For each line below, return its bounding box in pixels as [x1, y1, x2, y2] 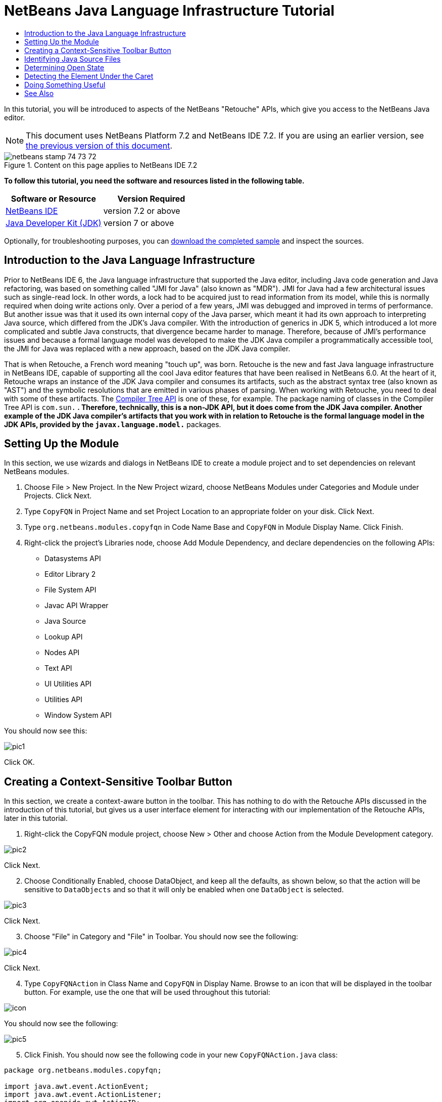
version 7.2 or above [103, 205, 180, 216]
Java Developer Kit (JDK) [6, 217, 102, 228]
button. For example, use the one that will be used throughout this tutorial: [24, 988, 270, 997]
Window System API [44, 711, 112, 720]
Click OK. [4, 758, 35, 767]
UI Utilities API [44, 679, 92, 688]
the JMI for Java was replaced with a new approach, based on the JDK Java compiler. [4, 344, 290, 353]
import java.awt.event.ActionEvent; [4, 1082, 149, 1091]
